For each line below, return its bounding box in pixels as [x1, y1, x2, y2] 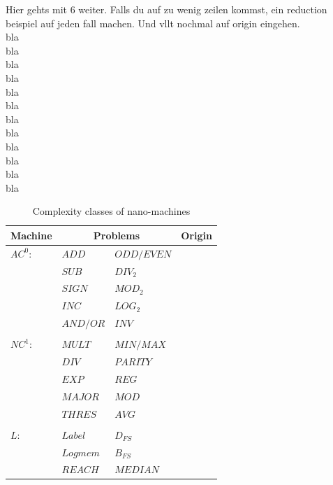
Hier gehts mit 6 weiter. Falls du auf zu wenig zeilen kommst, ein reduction [6, 2, 327, 16]
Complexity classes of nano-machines [32, 204, 191, 218]
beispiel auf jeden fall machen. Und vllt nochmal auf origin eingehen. [6, 15, 300, 30]
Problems [93, 227, 140, 242]
